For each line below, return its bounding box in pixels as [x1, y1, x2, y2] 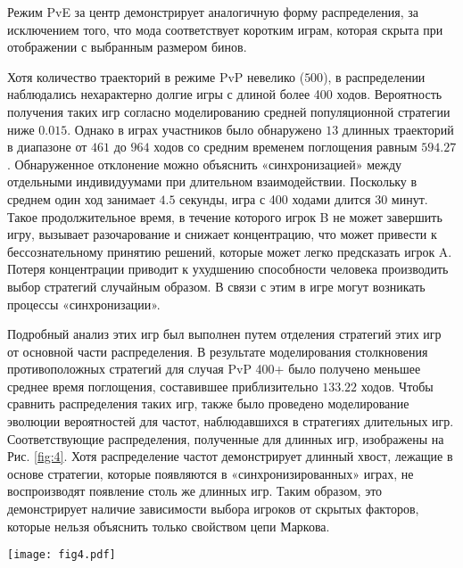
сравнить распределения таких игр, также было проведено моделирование [7, 394, 409, 413]
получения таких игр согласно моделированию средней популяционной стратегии [7, 102, 451, 120]
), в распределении [323, 67, 426, 86]
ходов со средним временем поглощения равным [153, 137, 418, 156]
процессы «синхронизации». [7, 294, 161, 313]
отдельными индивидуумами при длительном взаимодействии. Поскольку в [7, 172, 418, 191]
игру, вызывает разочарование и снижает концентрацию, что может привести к [7, 225, 437, 243]
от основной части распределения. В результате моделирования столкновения [7, 342, 428, 360]
